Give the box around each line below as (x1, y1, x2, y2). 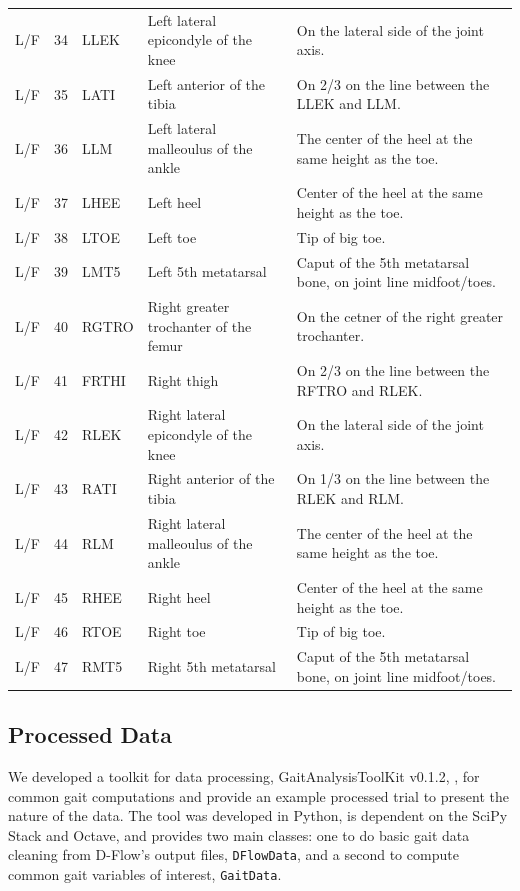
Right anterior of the (147, 468, 275, 489)
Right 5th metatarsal (147, 656, 276, 677)
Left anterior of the (147, 73, 266, 94)
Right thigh (147, 369, 219, 390)
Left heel (147, 192, 202, 213)
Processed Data (8, 719, 172, 750)
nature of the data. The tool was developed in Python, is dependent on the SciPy (8, 805, 508, 826)
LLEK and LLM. (296, 93, 401, 114)
